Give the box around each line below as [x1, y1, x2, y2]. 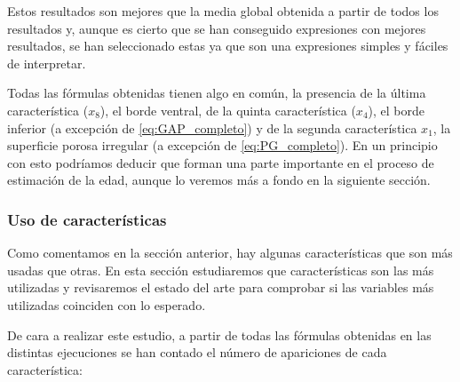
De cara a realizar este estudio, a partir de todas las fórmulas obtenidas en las [7, 325, 432, 344]
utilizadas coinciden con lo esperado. [7, 295, 206, 314]
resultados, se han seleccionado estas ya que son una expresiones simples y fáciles [7, 36, 448, 55]
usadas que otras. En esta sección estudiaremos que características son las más [7, 260, 434, 279]
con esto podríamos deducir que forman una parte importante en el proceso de [7, 153, 434, 171]
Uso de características [7, 208, 167, 230]
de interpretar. [7, 53, 86, 72]
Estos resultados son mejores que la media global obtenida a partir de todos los [7, 2, 439, 20]
